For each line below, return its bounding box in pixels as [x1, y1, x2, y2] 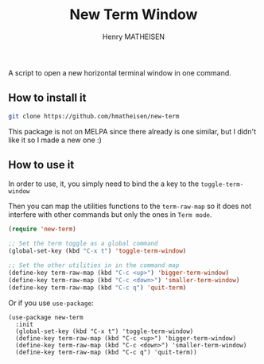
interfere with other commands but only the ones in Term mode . [8, 210, 212, 219]
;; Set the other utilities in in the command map [8, 261, 180, 269]
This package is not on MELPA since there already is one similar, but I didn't [8, 126, 257, 136]
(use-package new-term [8, 313, 83, 321]
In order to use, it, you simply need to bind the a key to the [8, 179, 200, 188]
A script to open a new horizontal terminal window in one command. [8, 68, 232, 77]
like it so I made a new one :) [8, 135, 102, 145]
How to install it [8, 91, 87, 105]
